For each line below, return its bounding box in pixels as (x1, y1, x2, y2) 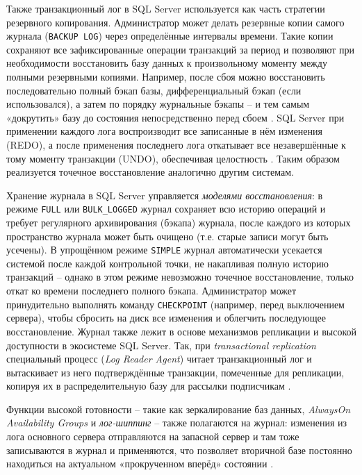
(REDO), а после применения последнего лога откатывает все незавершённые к (6, 137, 346, 151)
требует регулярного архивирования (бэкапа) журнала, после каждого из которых (6, 215, 351, 230)
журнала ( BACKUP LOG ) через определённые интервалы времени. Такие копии (6, 28, 334, 43)
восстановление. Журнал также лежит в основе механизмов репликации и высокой (6, 324, 357, 338)
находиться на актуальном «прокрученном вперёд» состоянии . (6, 456, 274, 471)
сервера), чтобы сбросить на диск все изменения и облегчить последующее (6, 310, 327, 325)
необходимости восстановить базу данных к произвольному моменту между (6, 56, 327, 70)
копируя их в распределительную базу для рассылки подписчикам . (6, 378, 291, 393)
